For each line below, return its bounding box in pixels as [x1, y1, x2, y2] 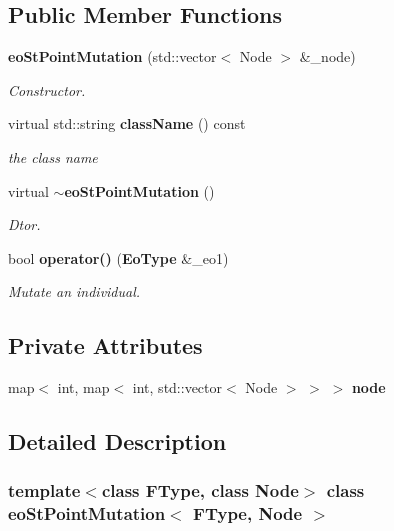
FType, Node [193, 501, 303, 526]
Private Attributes [8, 330, 203, 361]
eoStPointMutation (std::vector [8, 46, 217, 67]
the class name [8, 146, 98, 167]
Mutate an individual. [8, 281, 141, 302]
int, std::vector [132, 377, 223, 398]
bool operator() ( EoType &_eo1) [8, 247, 229, 268]
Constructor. [8, 79, 86, 100]
